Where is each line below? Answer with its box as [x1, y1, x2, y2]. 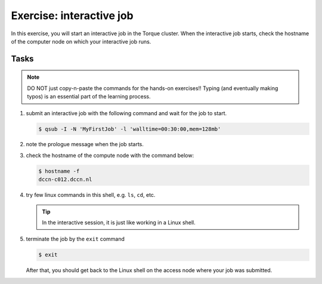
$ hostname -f [38, 168, 80, 174]
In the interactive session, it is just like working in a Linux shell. [42, 219, 196, 226]
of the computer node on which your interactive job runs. [11, 38, 151, 45]
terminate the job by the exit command [26, 236, 125, 243]
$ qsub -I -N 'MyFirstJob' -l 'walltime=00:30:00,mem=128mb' [38, 125, 221, 132]
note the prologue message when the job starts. [26, 141, 144, 148]
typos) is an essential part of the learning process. [27, 93, 151, 100]
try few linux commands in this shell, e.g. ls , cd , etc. [26, 192, 156, 199]
